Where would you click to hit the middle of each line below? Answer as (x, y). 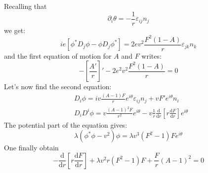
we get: (15, 30)
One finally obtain (31, 148)
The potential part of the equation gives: (66, 124)
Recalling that (25, 6)
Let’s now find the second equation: (58, 86)
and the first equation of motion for (58, 55)
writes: (151, 55)
